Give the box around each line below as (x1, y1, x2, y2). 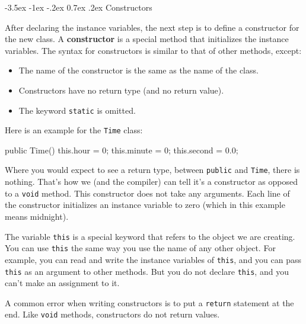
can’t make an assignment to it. (5, 277, 120, 289)
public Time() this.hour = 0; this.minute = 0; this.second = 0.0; (5, 143, 238, 156)
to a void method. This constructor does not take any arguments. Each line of (5, 187, 290, 199)
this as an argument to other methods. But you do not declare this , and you (5, 265, 289, 277)
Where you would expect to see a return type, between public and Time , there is (5, 163, 300, 176)
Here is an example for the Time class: (5, 124, 143, 136)
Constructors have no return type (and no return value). (18, 84, 224, 96)
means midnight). (5, 210, 69, 222)
